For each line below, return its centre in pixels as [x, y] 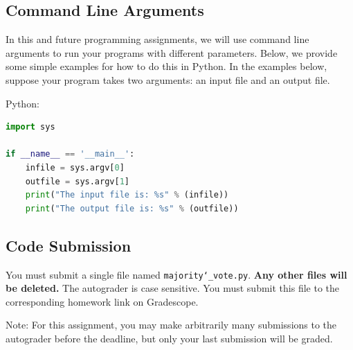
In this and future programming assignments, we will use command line [157, 39]
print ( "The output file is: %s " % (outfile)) [132, 208]
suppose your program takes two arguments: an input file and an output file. [168, 79]
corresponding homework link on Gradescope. [102, 301]
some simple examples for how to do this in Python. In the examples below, [166, 66]
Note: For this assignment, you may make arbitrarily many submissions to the [171, 325]
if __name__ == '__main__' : [70, 154]
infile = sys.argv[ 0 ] [75, 167]
